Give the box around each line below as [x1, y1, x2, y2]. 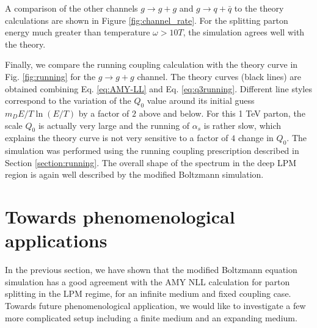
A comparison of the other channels [5, 2, 138, 14]
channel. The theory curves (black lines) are [137, 70, 301, 82]
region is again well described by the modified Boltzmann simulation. [5, 168, 264, 181]
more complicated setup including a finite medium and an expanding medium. [5, 311, 297, 324]
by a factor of [78, 106, 129, 119]
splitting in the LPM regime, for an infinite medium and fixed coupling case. [5, 287, 291, 300]
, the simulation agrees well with [183, 26, 305, 38]
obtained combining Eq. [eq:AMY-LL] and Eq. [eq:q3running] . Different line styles [5, 82, 312, 95]
